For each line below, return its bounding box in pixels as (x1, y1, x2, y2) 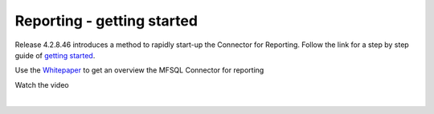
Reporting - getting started (14, 12, 199, 29)
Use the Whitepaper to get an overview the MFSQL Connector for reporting (14, 65, 264, 75)
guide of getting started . (14, 50, 96, 60)
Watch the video (14, 80, 69, 89)
